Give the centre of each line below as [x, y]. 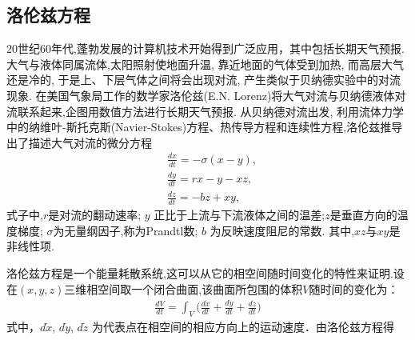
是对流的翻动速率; [95, 215]
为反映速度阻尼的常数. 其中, [282, 230]
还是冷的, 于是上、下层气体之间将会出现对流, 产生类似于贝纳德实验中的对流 [204, 80]
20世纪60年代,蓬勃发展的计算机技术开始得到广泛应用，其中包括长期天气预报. [206, 48]
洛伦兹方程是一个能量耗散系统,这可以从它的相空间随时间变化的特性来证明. [200, 273]
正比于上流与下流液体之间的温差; [239, 215]
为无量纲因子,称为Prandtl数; [126, 230]
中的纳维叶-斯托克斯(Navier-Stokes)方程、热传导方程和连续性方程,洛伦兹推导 [205, 127]
